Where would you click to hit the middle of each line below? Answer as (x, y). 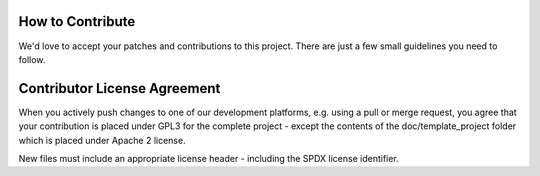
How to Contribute (77, 21)
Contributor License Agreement (119, 88)
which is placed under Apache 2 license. (102, 140)
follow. (32, 59)
